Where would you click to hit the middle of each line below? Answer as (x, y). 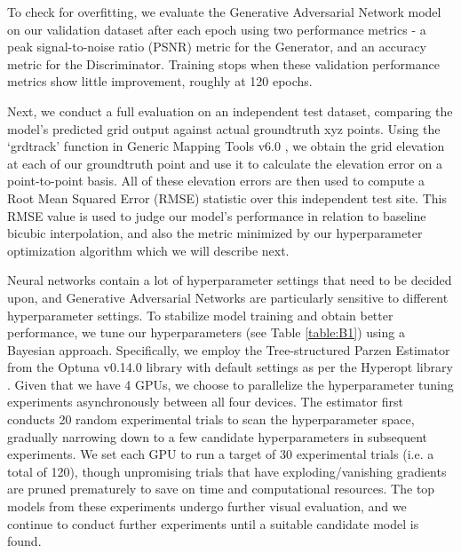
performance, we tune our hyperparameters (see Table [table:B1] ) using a (206, 332)
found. (24, 541)
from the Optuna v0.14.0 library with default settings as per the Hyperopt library (230, 367)
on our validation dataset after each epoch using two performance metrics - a (217, 29)
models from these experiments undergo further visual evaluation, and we (207, 506)
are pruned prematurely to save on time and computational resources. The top (221, 489)
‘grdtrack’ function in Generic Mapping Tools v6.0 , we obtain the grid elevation (226, 146)
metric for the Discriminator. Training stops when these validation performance (223, 63)
